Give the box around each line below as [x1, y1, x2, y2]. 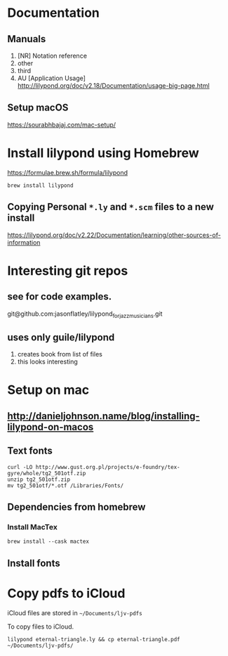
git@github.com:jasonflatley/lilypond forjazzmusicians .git [7, 309, 163, 319]
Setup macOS [7, 102, 69, 114]
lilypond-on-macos [7, 420, 94, 433]
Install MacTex [7, 522, 58, 532]
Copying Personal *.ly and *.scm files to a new [7, 201, 214, 213]
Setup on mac [7, 382, 90, 398]
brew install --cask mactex [7, 538, 90, 546]
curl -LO [7, 463, 33, 470]
